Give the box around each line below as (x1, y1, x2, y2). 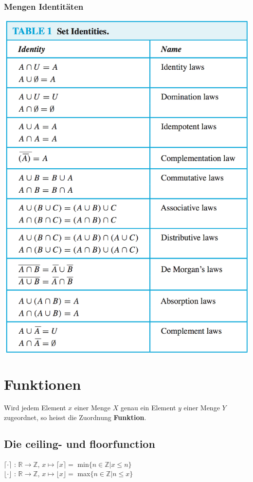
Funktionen (4, 374, 81, 394)
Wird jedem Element (4, 402, 66, 413)
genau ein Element (120, 402, 176, 413)
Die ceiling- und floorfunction (4, 436, 155, 451)
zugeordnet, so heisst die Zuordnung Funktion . (4, 412, 146, 422)
